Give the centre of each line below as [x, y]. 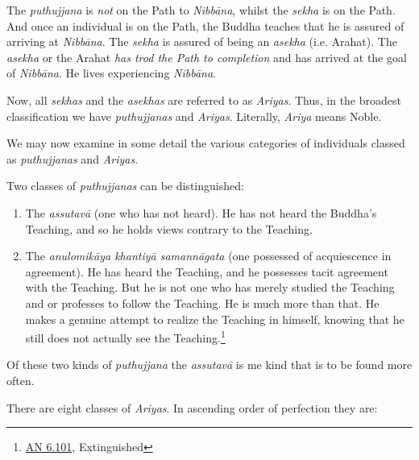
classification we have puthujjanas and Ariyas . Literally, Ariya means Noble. [194, 116]
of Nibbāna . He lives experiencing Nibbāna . [111, 73]
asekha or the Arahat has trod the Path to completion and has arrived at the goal [207, 57]
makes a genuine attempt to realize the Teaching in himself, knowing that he [215, 319]
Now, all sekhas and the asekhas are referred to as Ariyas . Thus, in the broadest [204, 99]
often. [21, 380]
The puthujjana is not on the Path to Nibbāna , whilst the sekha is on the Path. [201, 10]
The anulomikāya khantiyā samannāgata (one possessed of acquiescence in [208, 256]
